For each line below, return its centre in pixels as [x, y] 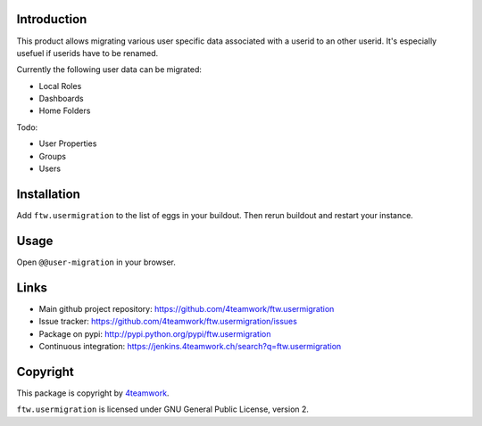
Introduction [52, 19]
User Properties [68, 143]
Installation [48, 194]
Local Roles [60, 86]
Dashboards [61, 99]
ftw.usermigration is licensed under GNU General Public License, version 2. [163, 409]
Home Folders [65, 111]
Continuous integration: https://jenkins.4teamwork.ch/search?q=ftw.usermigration [190, 346]
